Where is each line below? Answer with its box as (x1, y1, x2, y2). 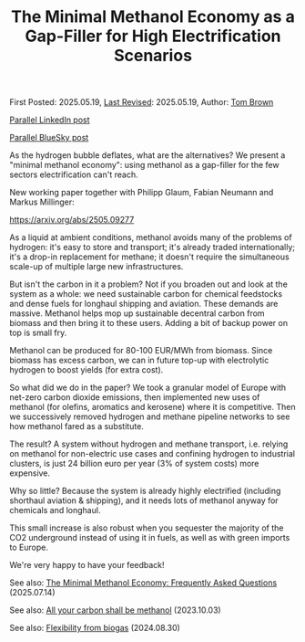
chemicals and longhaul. (9, 505, 101, 516)
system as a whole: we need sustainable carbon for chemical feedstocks (9, 289, 283, 300)
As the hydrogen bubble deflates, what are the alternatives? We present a (9, 150, 286, 161)
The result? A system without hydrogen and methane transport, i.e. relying (9, 438, 289, 449)
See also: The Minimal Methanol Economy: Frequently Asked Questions (9, 577, 278, 588)
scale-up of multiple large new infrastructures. (9, 261, 184, 272)
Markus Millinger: (9, 196, 75, 207)
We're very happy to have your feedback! (9, 560, 166, 571)
